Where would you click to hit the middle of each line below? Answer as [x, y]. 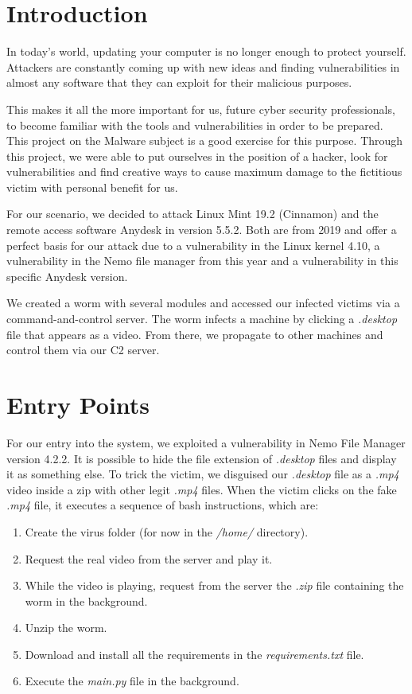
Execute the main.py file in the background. [132, 681]
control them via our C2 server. [83, 350]
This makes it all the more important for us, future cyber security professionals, [201, 109]
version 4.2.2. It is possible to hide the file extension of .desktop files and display [202, 458]
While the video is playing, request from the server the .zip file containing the [214, 585]
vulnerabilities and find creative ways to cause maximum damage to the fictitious [204, 172]
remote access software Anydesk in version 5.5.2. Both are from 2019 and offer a [202, 230]
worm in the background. [86, 600]
